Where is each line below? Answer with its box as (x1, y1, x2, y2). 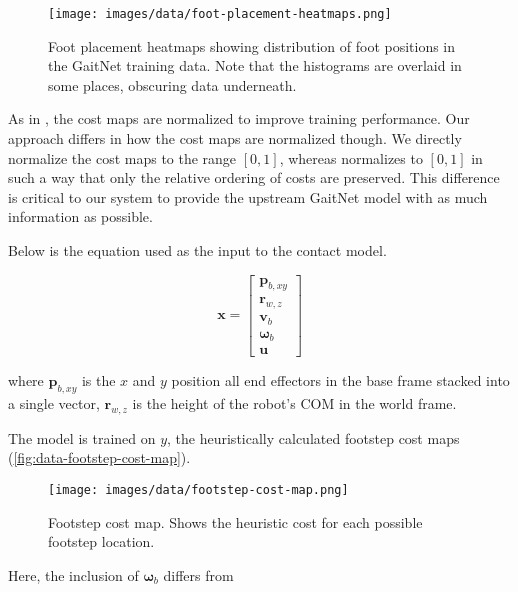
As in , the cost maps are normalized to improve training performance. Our (8, 108, 470, 129)
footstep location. (48, 531, 155, 552)
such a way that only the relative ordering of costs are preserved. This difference (8, 167, 500, 188)
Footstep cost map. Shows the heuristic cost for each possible (48, 511, 423, 532)
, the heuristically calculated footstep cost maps (167, 427, 460, 448)
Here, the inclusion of (8, 564, 139, 585)
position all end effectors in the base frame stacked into (171, 370, 510, 391)
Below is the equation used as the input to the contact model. (8, 240, 387, 260)
